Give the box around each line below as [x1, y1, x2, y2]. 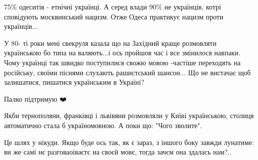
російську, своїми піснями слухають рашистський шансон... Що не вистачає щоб [4, 67, 251, 77]
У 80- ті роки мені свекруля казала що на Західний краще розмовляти [4, 37, 217, 48]
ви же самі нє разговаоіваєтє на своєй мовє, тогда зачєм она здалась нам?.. [4, 147, 232, 157]
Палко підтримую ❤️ [4, 93, 67, 104]
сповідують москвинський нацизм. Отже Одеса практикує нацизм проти [4, 11, 224, 21]
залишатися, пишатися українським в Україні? [4, 77, 144, 87]
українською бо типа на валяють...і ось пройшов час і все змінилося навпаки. [4, 47, 241, 58]
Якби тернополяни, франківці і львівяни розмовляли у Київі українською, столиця [4, 110, 254, 121]
